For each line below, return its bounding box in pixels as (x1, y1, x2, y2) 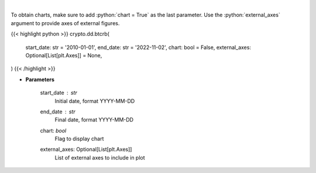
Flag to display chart (54, 135, 104, 143)
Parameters (25, 76, 55, 83)
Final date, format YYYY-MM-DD (54, 116, 134, 123)
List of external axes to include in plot (54, 154, 146, 161)
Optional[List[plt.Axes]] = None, (25, 51, 102, 58)
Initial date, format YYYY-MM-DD (54, 97, 135, 105)
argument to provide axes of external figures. (11, 19, 120, 26)
